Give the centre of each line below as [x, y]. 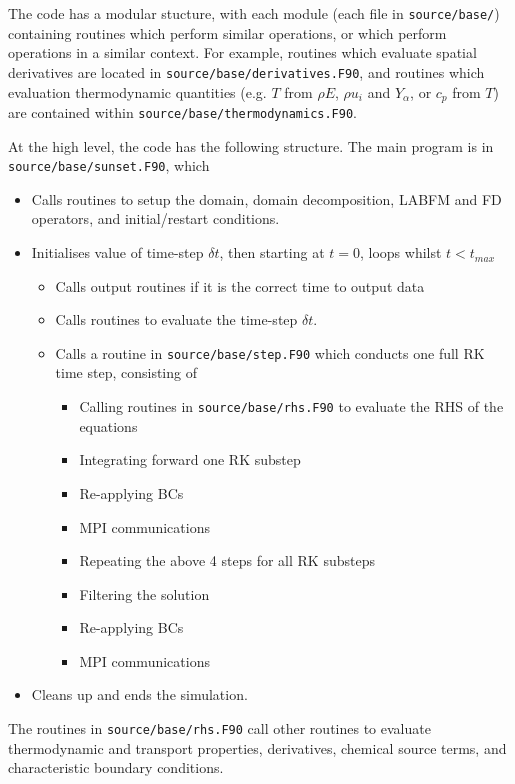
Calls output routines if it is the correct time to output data [240, 285]
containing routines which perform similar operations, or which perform [227, 32]
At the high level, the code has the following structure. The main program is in [251, 145]
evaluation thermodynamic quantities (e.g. [137, 91]
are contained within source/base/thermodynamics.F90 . [182, 111]
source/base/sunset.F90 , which [109, 165]
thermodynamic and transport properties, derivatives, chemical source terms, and [257, 747]
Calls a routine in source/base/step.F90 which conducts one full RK [270, 352]
